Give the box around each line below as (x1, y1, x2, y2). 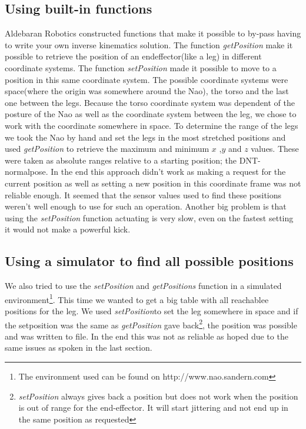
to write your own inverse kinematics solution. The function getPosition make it (5, 38, 293, 51)
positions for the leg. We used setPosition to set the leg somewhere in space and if (5, 304, 298, 317)
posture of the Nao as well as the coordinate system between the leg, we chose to (5, 108, 297, 120)
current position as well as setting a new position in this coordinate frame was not (5, 177, 301, 189)
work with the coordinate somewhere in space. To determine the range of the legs (5, 119, 298, 131)
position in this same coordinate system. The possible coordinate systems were (5, 73, 288, 85)
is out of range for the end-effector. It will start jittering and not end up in (18, 401, 288, 414)
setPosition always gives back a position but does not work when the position (18, 390, 298, 402)
